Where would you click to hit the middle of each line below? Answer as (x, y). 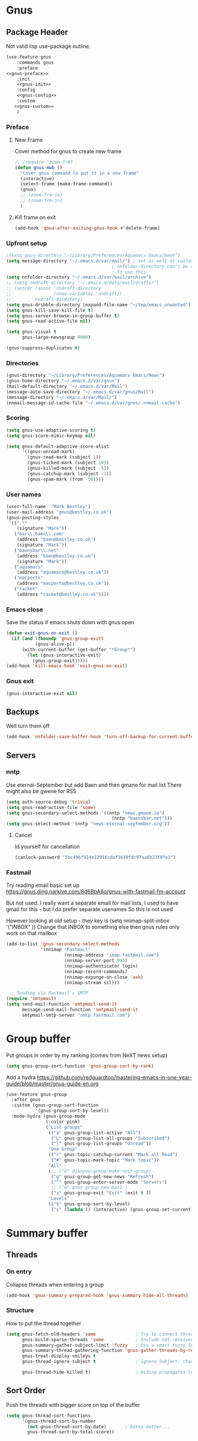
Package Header (37, 32)
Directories (22, 363)
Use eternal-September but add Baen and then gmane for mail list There (94, 785)
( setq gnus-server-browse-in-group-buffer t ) (63, 316)
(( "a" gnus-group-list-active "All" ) (95, 1133)
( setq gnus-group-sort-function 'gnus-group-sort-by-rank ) (80, 1066)
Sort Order (26, 1391)
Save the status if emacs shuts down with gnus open (70, 623)
